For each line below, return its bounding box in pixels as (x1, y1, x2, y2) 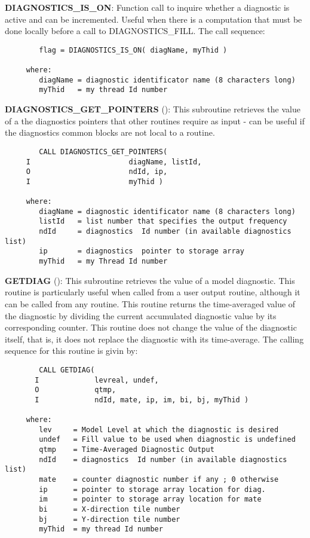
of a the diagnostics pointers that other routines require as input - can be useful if (5, 114, 305, 127)
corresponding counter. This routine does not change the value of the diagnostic (5, 321, 297, 334)
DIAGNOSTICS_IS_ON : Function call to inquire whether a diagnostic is (5, 1, 290, 13)
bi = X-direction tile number (39, 505, 180, 514)
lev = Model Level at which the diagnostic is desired (39, 425, 279, 434)
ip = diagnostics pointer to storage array (39, 247, 244, 256)
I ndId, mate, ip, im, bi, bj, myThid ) (35, 395, 249, 404)
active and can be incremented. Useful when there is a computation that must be (5, 13, 302, 25)
